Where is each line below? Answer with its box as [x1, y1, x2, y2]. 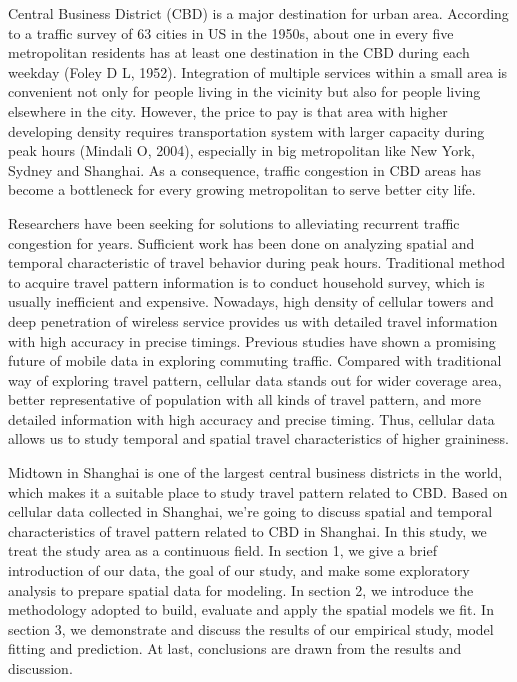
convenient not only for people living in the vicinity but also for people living [8, 81, 481, 102]
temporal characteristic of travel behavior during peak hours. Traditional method [8, 252, 506, 273]
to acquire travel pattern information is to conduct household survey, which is [8, 271, 485, 292]
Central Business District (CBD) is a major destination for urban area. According [8, 3, 509, 23]
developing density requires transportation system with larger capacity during [8, 120, 485, 141]
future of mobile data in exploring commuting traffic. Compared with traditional [8, 350, 502, 371]
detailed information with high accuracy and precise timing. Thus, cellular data [8, 408, 495, 429]
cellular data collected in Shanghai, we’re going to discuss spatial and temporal [8, 501, 493, 522]
